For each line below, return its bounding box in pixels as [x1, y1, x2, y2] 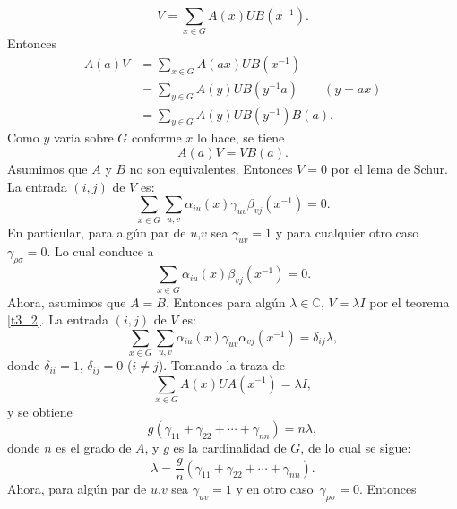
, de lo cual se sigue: [300, 438, 411, 457]
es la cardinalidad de [173, 438, 287, 457]
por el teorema [369, 292, 450, 311]
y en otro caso [236, 479, 314, 498]
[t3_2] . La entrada [7, 310, 109, 329]
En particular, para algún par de [7, 222, 186, 241]
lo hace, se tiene [196, 128, 285, 147]
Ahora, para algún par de [7, 479, 147, 498]
